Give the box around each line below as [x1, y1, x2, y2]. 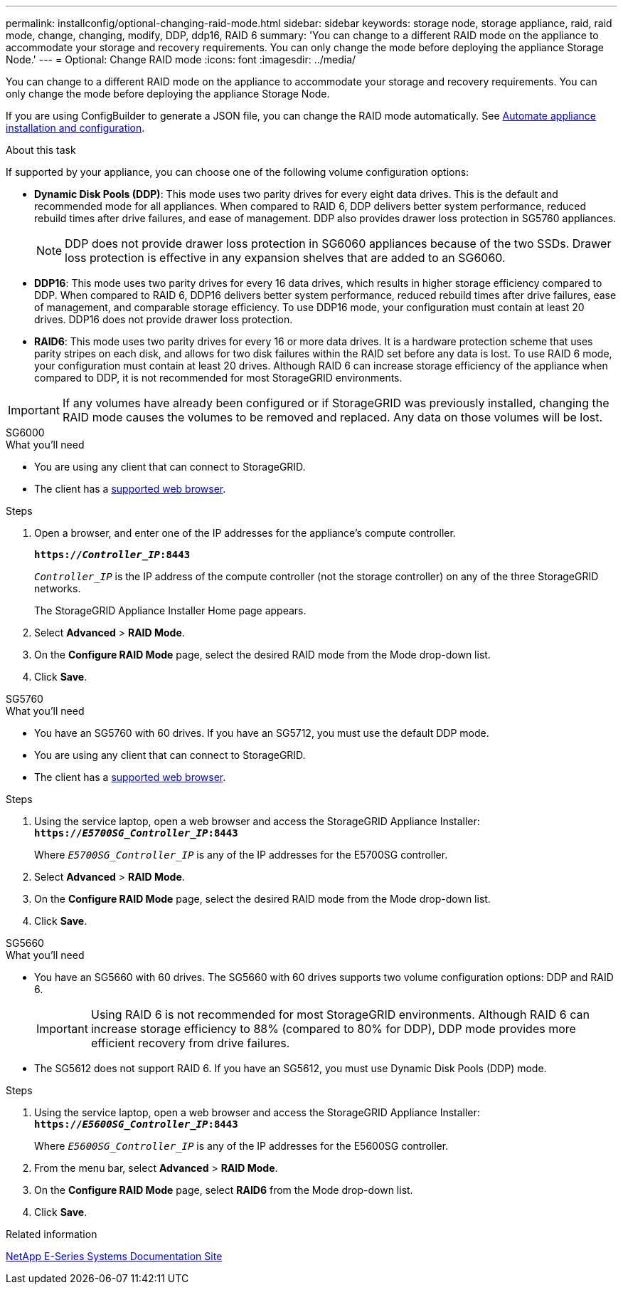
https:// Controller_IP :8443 [34, 549, 191, 560]
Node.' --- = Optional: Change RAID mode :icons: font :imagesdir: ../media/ [6, 53, 356, 65]
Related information [6, 1228, 97, 1240]
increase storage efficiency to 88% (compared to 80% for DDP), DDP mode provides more [90, 1022, 576, 1036]
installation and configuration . [6, 122, 145, 134]
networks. [34, 582, 81, 594]
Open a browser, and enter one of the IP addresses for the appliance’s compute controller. [34, 527, 456, 539]
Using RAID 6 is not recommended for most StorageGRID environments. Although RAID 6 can [90, 1007, 590, 1022]
